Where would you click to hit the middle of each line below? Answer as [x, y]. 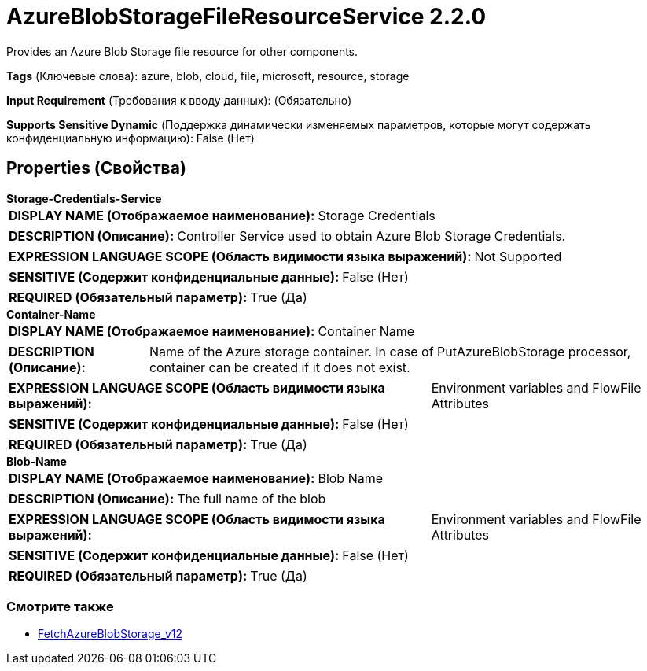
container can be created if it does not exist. [279, 367]
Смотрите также [60, 606]
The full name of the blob [252, 498]
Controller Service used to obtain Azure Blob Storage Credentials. [371, 236]
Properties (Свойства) [96, 168]
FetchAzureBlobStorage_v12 [110, 634]
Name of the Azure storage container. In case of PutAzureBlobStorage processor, [390, 351]
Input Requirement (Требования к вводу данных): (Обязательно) [179, 100]
